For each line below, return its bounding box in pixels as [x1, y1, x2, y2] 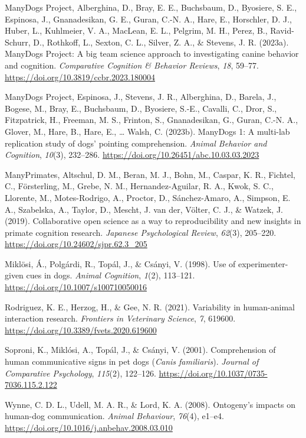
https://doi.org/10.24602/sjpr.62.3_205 [5, 238, 147, 250]
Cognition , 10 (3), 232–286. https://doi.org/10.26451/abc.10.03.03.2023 [5, 148, 259, 161]
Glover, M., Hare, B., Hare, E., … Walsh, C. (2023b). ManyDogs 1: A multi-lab [5, 125, 290, 137]
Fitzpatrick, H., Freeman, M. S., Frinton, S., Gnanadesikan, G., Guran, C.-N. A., [5, 113, 298, 126]
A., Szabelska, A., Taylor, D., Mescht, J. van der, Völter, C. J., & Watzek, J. [5, 203, 283, 215]
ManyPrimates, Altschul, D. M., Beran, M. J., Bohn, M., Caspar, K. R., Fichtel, [5, 168, 295, 180]
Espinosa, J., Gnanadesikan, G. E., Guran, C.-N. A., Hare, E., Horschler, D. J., [5, 12, 292, 25]
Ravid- [270, 24, 294, 37]
